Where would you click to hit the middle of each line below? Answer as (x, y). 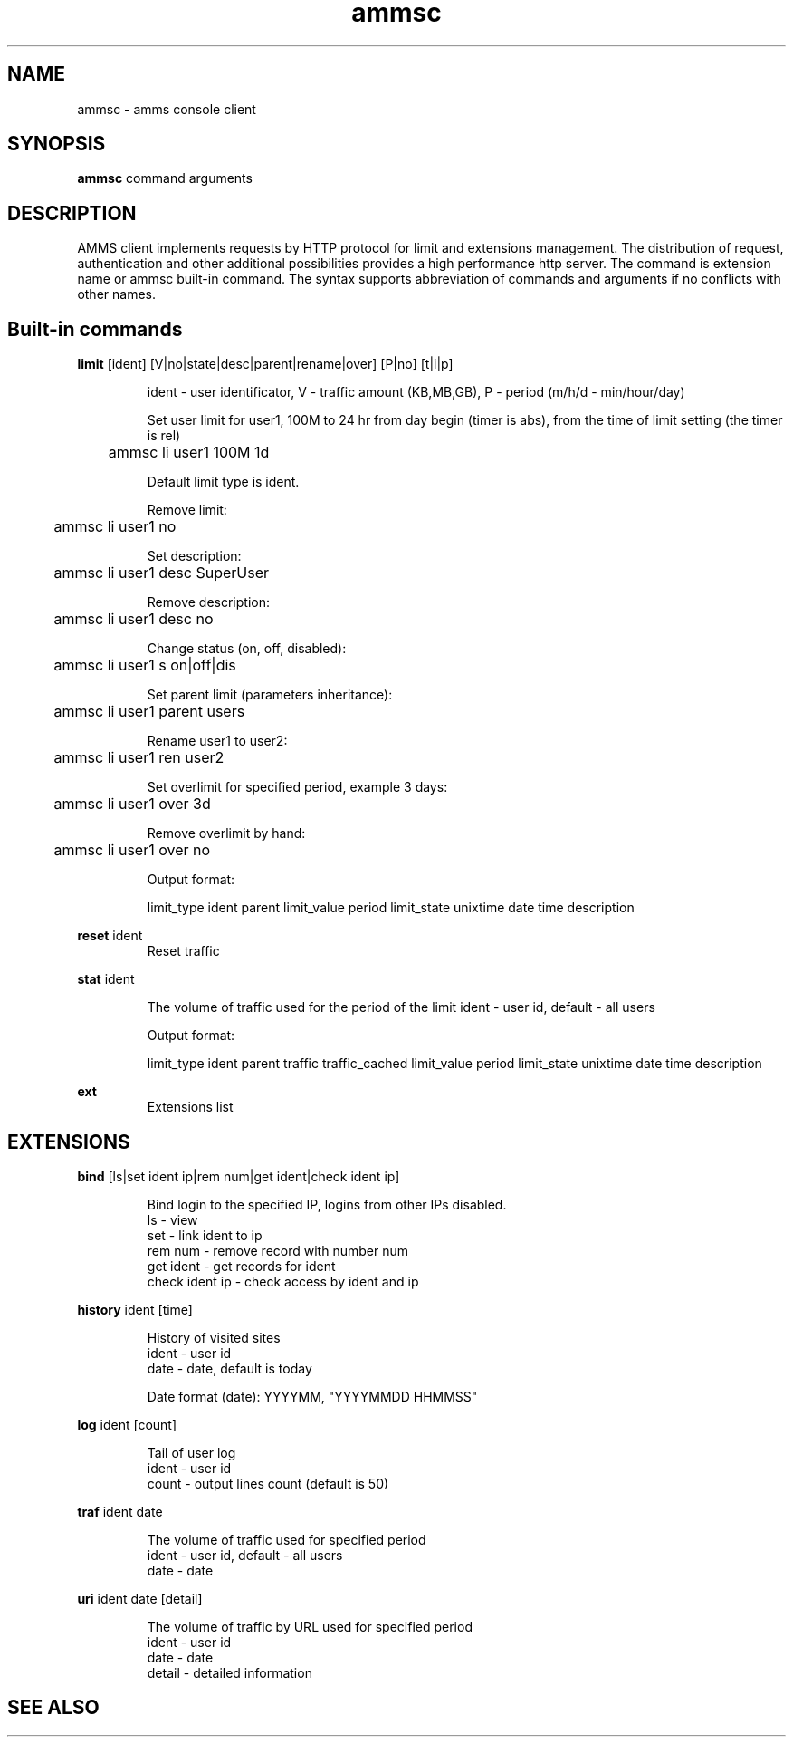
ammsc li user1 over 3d (132, 804)
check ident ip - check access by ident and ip (283, 1281)
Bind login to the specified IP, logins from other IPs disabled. (327, 1204)
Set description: (194, 556)
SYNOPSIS (57, 144)
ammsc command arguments (165, 178)
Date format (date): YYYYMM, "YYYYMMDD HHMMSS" (312, 1396)
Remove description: (209, 602)
